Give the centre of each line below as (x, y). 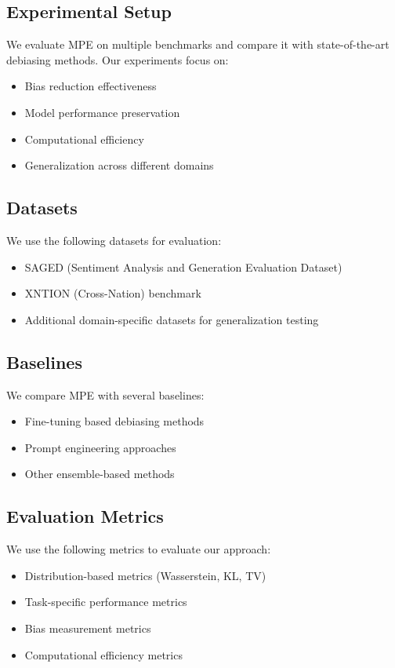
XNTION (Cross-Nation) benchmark (113, 293)
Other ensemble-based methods (100, 474)
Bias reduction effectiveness (91, 86)
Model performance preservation (102, 112)
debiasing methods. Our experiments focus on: (118, 59)
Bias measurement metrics (88, 628)
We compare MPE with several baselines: (105, 394)
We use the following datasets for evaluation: (114, 240)
